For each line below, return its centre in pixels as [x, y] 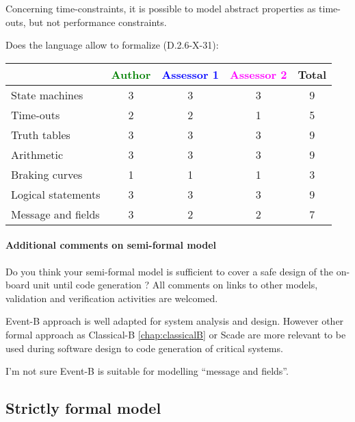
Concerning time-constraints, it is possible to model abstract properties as [161, 8]
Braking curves [47, 174]
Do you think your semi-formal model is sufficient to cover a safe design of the [169, 271]
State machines [47, 95]
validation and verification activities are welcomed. [112, 298]
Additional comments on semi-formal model [111, 245]
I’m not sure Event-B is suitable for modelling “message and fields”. [147, 371]
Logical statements [56, 194]
